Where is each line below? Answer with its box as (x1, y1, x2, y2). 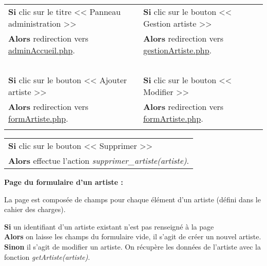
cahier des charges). (4, 204, 66, 215)
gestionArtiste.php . (143, 44, 212, 56)
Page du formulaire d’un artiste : (4, 177, 123, 187)
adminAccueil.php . (8, 44, 75, 56)
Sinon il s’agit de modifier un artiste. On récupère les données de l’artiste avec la (4, 241, 261, 252)
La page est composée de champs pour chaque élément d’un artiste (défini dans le (4, 194, 261, 204)
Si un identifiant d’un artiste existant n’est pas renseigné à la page (4, 221, 214, 232)
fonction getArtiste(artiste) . (4, 251, 90, 262)
